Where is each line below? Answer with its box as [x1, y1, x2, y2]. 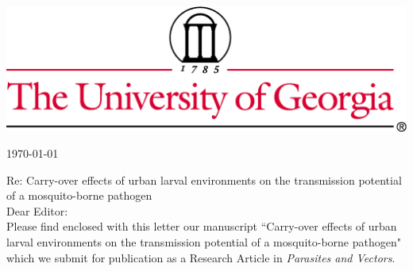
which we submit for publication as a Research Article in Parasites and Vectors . [6, 249, 396, 265]
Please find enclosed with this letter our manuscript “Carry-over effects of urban [6, 218, 397, 235]
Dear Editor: [6, 202, 68, 219]
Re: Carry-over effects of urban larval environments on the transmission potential [6, 171, 402, 188]
